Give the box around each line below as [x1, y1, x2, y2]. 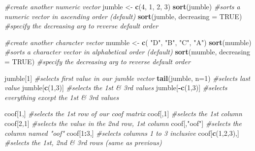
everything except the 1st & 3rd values [4, 92, 119, 102]
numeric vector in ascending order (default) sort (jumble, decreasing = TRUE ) [4, 11, 242, 21]
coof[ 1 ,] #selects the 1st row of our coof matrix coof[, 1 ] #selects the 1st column [4, 108, 242, 119]
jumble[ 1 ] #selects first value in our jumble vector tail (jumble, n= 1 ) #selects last [4, 73, 251, 83]
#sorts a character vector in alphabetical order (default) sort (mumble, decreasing [4, 47, 251, 57]
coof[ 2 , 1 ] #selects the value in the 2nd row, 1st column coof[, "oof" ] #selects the [4, 118, 242, 128]
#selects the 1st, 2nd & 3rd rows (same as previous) [4, 137, 162, 148]
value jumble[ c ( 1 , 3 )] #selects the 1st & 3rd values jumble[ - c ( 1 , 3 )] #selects [4, 82, 227, 93]
